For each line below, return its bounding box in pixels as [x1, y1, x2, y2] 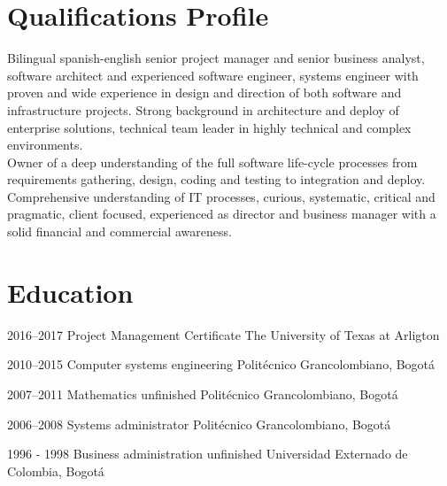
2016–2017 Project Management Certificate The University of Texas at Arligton [7, 325, 440, 343]
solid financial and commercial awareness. [7, 222, 232, 241]
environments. [7, 135, 83, 154]
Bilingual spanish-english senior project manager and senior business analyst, [7, 49, 425, 67]
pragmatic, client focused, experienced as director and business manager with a [7, 204, 436, 223]
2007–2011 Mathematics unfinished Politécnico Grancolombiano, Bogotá [7, 384, 398, 403]
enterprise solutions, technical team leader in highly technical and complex [7, 118, 412, 136]
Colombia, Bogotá [7, 461, 104, 480]
